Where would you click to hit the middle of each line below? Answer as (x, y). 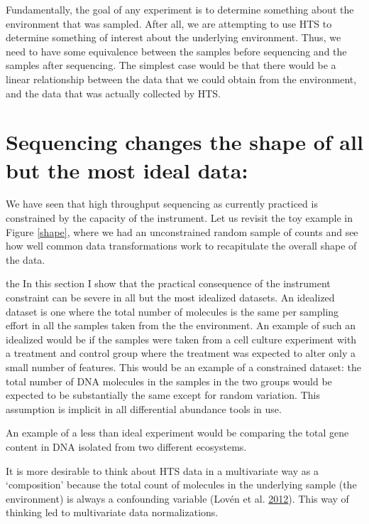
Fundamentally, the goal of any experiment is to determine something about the (180, 9)
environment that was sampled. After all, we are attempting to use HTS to (169, 23)
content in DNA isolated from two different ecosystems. (126, 446)
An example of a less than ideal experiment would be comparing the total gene (177, 433)
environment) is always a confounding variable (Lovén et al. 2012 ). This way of (177, 498)
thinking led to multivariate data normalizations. (112, 512)
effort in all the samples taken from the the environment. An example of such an (181, 325)
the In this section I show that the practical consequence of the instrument (168, 283)
